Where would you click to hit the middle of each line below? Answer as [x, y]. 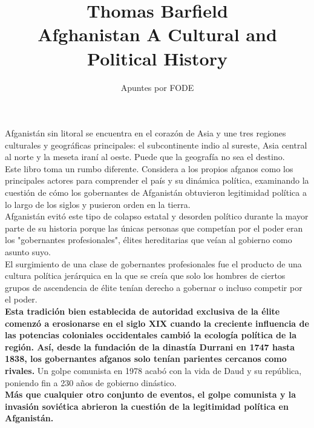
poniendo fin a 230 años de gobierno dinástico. [91, 382]
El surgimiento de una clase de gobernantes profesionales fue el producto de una [153, 263]
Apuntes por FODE [157, 87]
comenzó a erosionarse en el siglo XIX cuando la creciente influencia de [157, 323]
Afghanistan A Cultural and [157, 34]
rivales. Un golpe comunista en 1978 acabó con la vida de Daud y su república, [153, 370]
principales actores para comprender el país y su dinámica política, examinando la [157, 180]
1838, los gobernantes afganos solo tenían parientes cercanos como [146, 359]
